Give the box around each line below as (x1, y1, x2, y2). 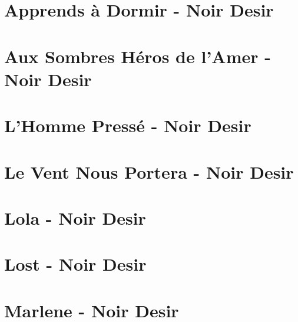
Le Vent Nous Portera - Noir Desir (4, 159, 294, 183)
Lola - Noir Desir (4, 205, 146, 229)
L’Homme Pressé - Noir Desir (4, 113, 251, 137)
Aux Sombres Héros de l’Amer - (4, 44, 271, 68)
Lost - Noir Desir (4, 252, 147, 276)
